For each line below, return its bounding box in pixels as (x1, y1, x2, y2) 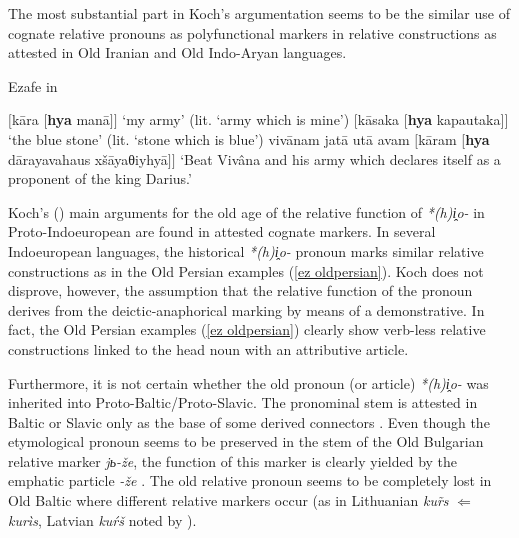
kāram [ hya (418, 128, 490, 149)
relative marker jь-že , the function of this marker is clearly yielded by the (8, 450, 458, 471)
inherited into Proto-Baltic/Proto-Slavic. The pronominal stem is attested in (8, 392, 478, 413)
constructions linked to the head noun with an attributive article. (8, 338, 409, 359)
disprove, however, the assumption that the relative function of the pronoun (8, 280, 473, 301)
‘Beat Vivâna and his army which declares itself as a (180, 148, 501, 169)
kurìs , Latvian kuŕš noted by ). (8, 509, 197, 530)
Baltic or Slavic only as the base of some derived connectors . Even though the (8, 411, 490, 432)
